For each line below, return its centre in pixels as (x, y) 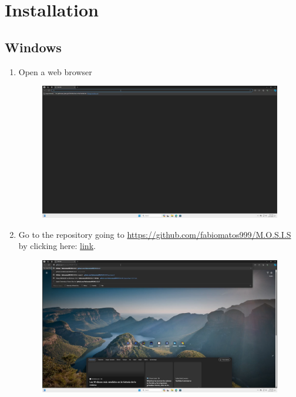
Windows (33, 47)
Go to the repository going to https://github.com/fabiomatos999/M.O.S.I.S (155, 234)
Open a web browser (55, 71)
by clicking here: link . (57, 246)
